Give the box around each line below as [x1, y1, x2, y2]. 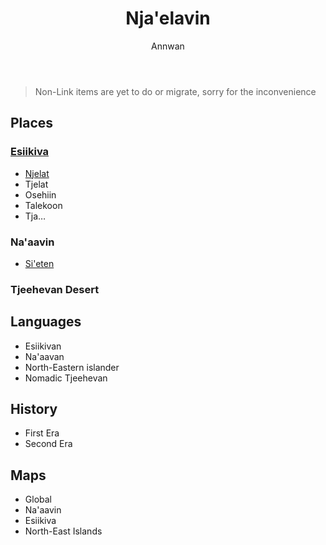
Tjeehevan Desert [10, 282, 100, 296]
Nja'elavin [125, 7, 211, 30]
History [10, 401, 58, 418]
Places [10, 115, 54, 132]
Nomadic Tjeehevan [24, 372, 108, 384]
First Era [24, 427, 60, 439]
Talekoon [24, 199, 63, 211]
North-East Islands [24, 525, 103, 537]
